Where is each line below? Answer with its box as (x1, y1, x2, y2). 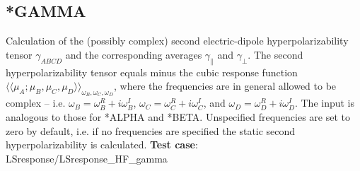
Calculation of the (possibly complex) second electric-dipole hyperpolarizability (6, 33, 349, 48)
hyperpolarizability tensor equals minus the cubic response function (6, 64, 298, 79)
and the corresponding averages (65, 47, 202, 61)
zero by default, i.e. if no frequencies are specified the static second (6, 123, 296, 138)
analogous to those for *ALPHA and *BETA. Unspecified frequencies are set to (6, 109, 350, 124)
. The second (248, 47, 303, 61)
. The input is (294, 95, 355, 110)
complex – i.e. (6, 95, 66, 110)
